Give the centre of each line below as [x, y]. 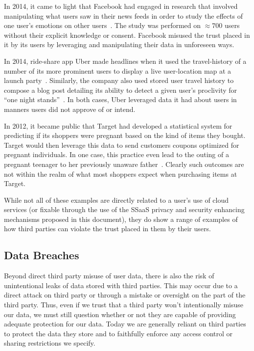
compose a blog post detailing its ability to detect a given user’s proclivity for [121, 90]
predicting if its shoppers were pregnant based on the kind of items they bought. [125, 135]
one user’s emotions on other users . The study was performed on [103, 25]
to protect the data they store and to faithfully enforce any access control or [118, 333]
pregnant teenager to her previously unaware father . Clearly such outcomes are [124, 164]
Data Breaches [42, 255]
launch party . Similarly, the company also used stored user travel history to [119, 80]
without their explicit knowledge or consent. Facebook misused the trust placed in [127, 35]
